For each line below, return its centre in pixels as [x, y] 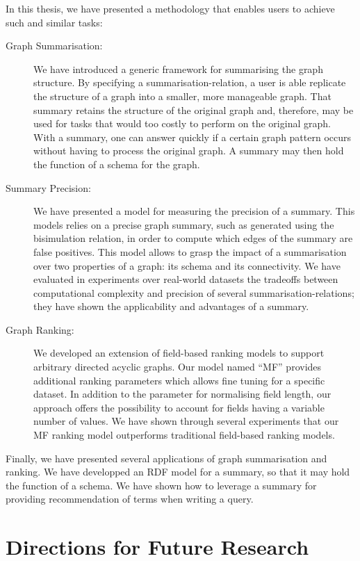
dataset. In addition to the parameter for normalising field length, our [182, 394]
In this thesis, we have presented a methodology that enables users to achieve [170, 8]
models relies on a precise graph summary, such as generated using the [184, 224]
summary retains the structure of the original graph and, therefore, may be [194, 109]
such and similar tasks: [54, 22]
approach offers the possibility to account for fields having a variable [179, 407]
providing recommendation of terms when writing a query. [130, 499]
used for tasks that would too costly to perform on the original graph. [182, 123]
